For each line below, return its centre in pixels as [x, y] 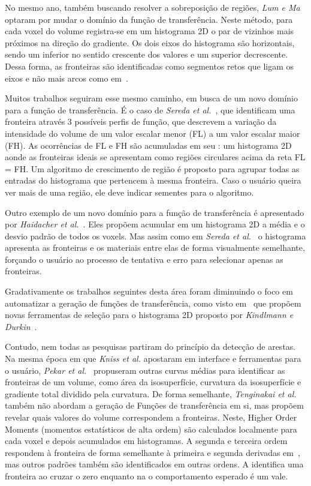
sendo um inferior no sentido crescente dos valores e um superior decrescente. [147, 54]
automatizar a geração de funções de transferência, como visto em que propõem [153, 303]
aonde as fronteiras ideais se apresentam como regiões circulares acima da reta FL [155, 157]
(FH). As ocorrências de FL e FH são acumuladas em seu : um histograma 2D [148, 145]
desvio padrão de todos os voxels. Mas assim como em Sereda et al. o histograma [155, 235]
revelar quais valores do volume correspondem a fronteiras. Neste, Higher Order [151, 417]
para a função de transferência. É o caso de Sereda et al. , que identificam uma [150, 109]
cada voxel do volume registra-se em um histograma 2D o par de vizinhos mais [150, 31]
